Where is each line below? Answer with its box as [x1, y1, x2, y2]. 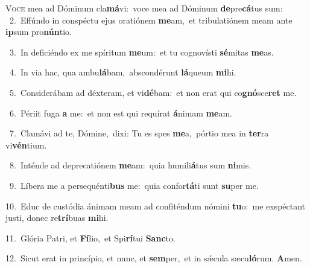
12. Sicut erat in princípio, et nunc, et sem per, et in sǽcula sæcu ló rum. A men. [5, 252, 302, 264]
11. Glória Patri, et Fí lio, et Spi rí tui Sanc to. [5, 231, 176, 244]
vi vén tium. [5, 138, 47, 151]
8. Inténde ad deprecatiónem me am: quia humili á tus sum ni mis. [9, 159, 251, 171]
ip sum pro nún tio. [5, 25, 72, 38]
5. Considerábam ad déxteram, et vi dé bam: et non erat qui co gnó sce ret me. [9, 86, 297, 98]
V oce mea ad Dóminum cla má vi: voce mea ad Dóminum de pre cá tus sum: [5, 2, 283, 14]
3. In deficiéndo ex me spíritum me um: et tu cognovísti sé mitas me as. [9, 45, 274, 58]
